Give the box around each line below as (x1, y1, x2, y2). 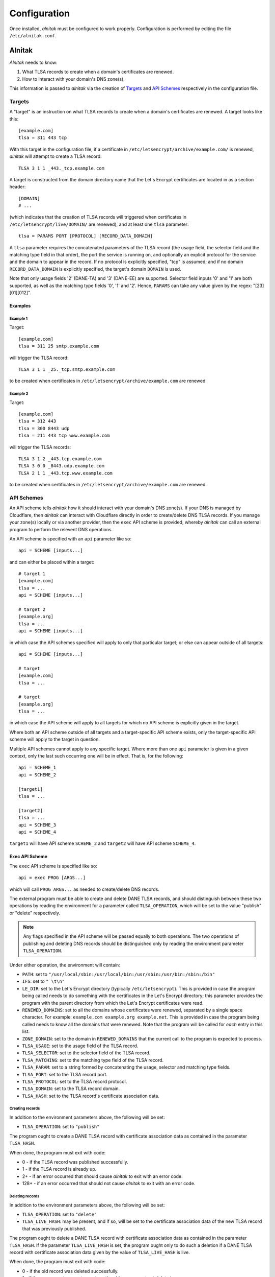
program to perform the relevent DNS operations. (9, 526, 113, 532)
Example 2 (9, 391, 29, 396)
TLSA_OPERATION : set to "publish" (22, 1124, 100, 1130)
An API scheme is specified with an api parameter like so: (9, 535, 132, 541)
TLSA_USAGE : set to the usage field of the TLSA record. (22, 1043, 139, 1049)
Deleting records (9, 1193, 40, 1199)
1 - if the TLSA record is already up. (22, 1166, 97, 1172)
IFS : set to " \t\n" (22, 978, 65, 984)
